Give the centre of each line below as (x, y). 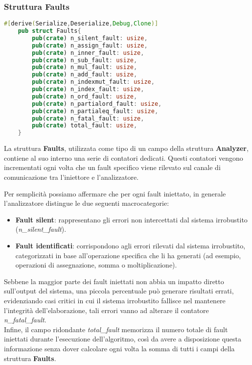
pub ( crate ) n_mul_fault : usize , (85, 67)
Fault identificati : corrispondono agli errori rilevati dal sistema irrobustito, (130, 245)
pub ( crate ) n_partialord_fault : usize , (97, 104)
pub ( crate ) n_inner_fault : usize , (88, 53)
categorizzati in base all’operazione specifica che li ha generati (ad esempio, (128, 255)
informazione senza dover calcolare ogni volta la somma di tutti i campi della (119, 348)
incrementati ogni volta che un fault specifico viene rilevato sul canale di (112, 167)
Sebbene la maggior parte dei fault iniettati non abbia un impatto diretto (114, 281)
